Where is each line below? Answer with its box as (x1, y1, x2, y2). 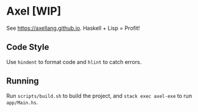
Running (6, 76, 40, 86)
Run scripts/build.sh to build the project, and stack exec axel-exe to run (6, 92, 193, 99)
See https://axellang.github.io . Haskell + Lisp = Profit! (6, 24, 140, 32)
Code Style (6, 42, 49, 52)
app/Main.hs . (6, 99, 38, 106)
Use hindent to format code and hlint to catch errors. (6, 58, 142, 65)
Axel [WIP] (6, 4, 62, 18)
